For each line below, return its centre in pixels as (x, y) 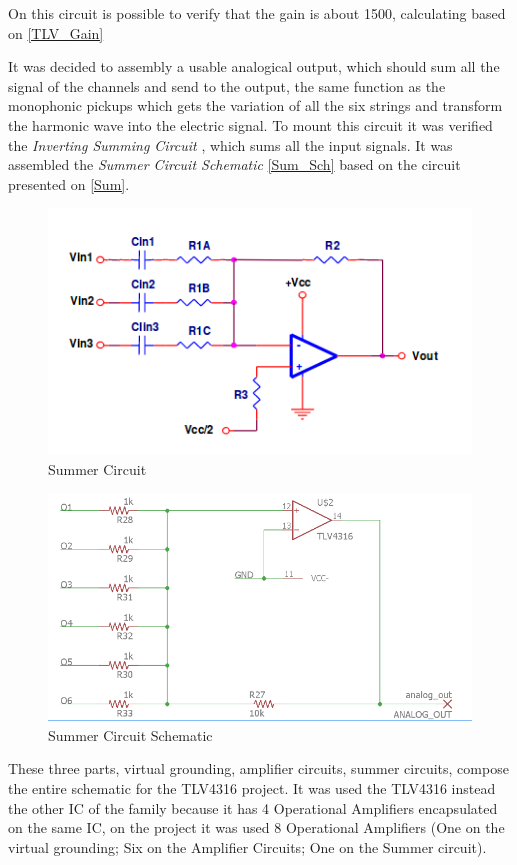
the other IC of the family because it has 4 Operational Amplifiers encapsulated (253, 807)
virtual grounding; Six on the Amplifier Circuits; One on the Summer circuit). (247, 846)
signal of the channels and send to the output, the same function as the (227, 85)
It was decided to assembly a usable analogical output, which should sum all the (254, 66)
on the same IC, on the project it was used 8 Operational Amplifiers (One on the (256, 827)
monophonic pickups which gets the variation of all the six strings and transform (255, 105)
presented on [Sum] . (69, 183)
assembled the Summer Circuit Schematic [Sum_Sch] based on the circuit (234, 164)
